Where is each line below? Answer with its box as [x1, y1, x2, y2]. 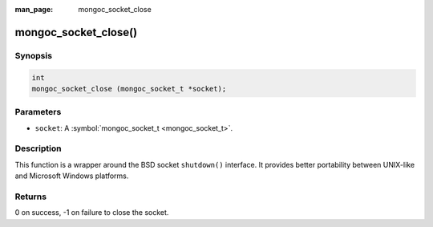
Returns [14, 191, 47, 202]
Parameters [14, 107, 62, 118]
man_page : [14, 5, 54, 14]
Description [14, 143, 62, 154]
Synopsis [14, 50, 52, 61]
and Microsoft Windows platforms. [14, 171, 129, 180]
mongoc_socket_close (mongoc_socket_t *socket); [31, 84, 227, 93]
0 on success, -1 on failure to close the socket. [14, 208, 169, 217]
